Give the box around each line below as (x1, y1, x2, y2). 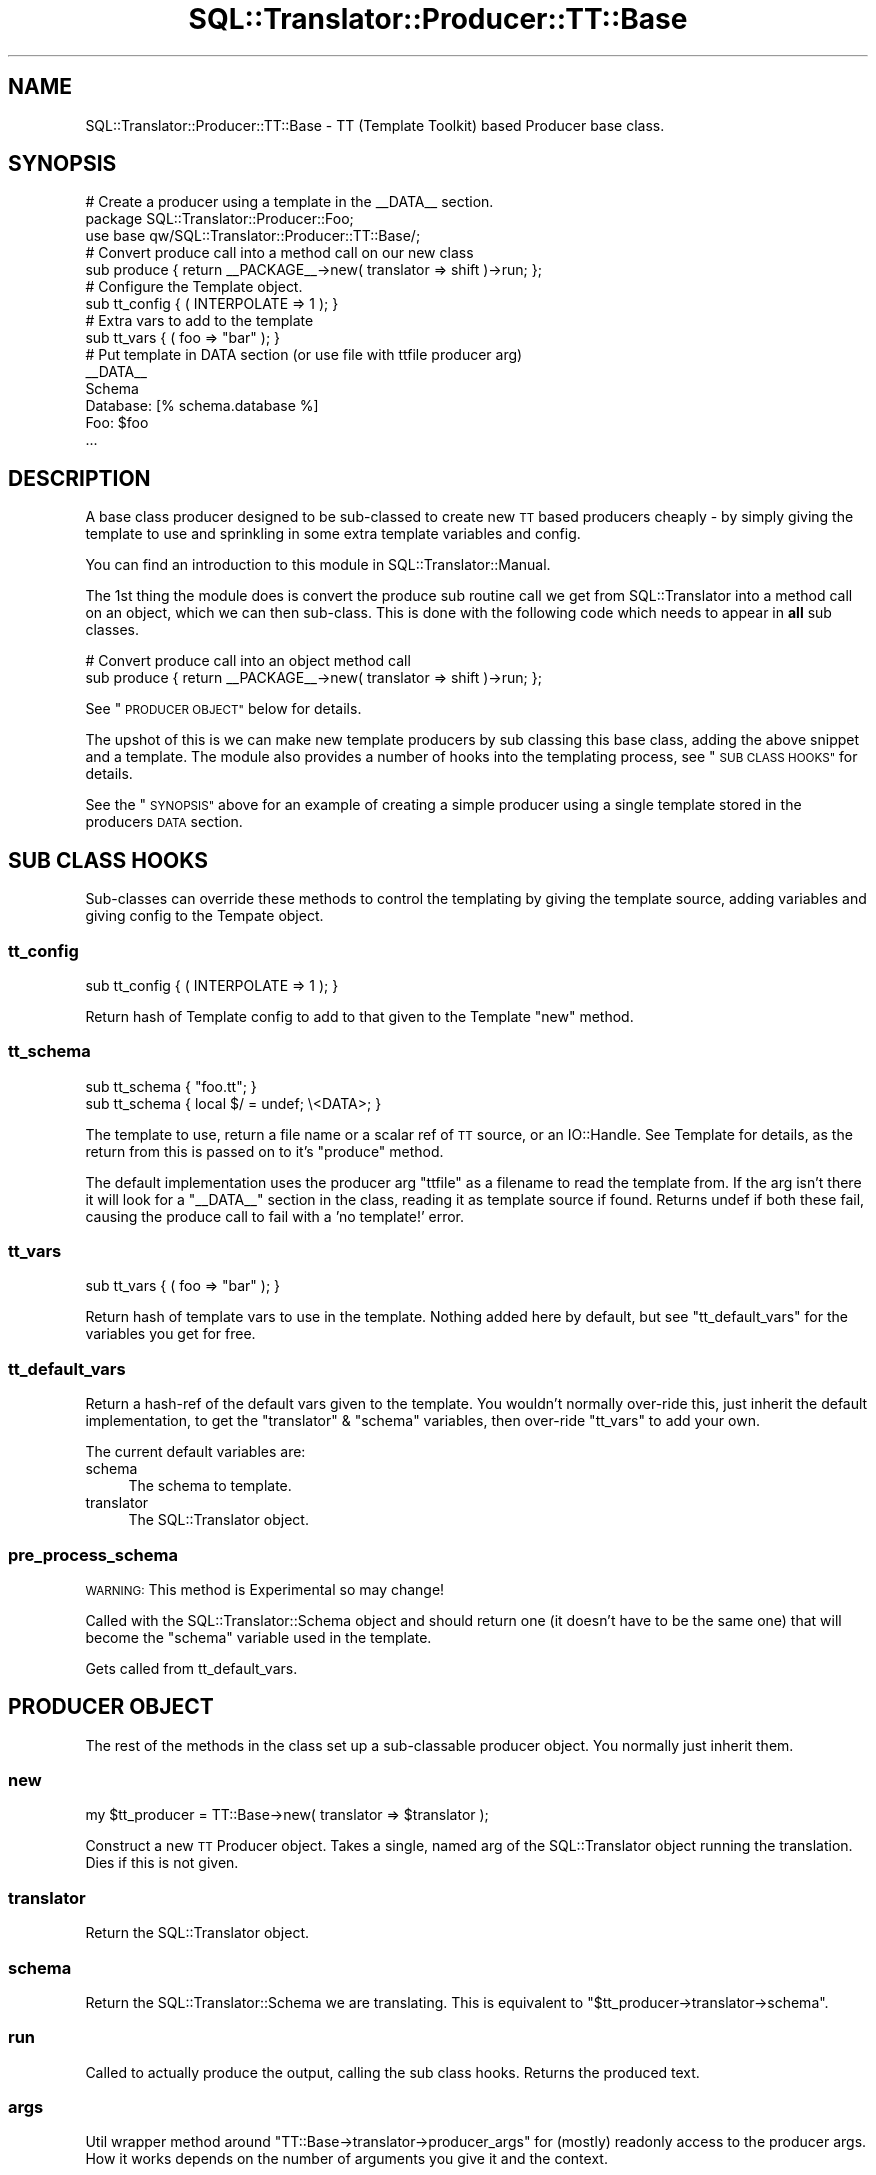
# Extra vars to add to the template (85, 312, 314, 330)
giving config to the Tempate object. (85, 907, 324, 925)
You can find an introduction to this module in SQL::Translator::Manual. (85, 556, 551, 574)
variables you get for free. (85, 1325, 256, 1343)
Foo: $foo (85, 414, 149, 432)
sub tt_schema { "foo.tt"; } (85, 1077, 257, 1095)
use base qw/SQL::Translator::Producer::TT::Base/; (85, 227, 421, 245)
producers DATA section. (85, 813, 243, 831)
